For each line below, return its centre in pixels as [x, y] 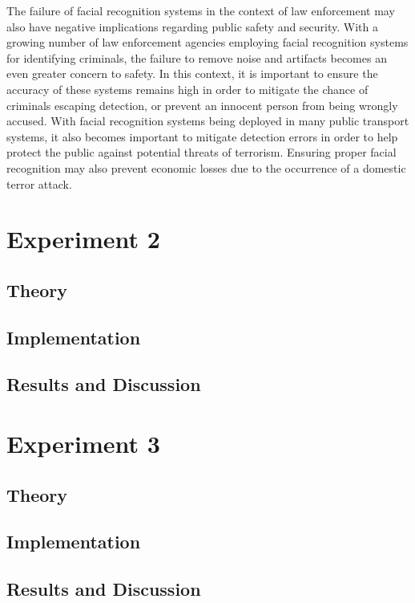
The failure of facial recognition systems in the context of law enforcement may [201, 10]
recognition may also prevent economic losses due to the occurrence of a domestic [206, 167]
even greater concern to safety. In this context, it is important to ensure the [192, 73]
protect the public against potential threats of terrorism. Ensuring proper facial [201, 152]
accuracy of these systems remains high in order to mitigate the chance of [187, 89]
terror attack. [39, 183]
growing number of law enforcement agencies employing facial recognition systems [207, 42]
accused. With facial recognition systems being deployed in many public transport [208, 121]
